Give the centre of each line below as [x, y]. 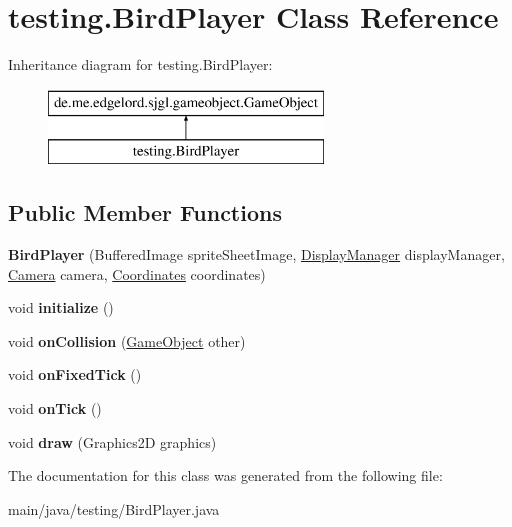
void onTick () [55, 408]
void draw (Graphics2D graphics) [112, 441]
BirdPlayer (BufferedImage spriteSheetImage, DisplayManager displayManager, [256, 254]
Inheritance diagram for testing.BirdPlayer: [140, 64]
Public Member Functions [145, 212]
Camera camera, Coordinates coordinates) [137, 273]
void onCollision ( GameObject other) [127, 340]
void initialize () [61, 307]
